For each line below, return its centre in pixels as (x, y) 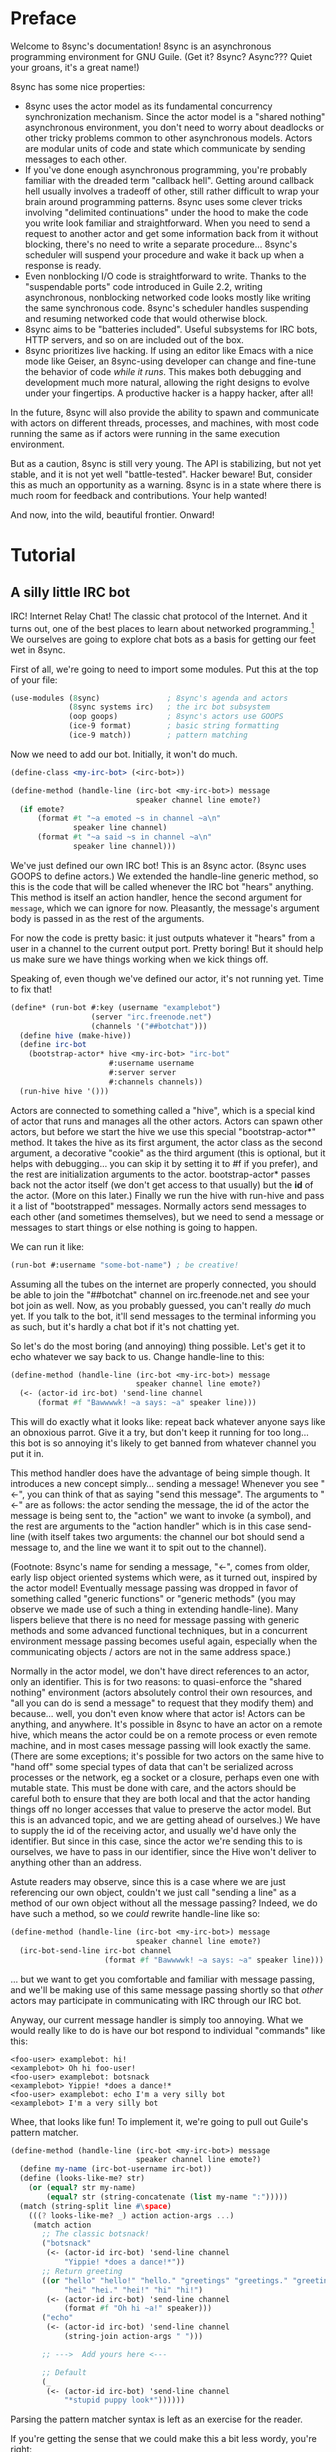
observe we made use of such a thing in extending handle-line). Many (154, 1609)
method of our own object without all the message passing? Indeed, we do (164, 1903)
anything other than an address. (76, 1863)
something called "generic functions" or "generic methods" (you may (153, 1599)
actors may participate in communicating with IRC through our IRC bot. (156, 2000)
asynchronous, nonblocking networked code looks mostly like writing (168, 297)
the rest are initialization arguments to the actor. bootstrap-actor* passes (160, 1174)
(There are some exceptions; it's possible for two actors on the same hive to (167, 1756)
